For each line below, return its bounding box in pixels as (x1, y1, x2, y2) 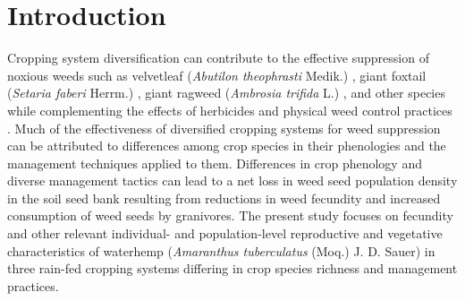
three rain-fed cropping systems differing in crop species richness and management (7, 259, 458, 278)
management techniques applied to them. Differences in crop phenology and (7, 153, 422, 172)
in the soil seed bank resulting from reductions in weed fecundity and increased (7, 188, 441, 207)
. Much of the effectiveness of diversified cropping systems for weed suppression (7, 118, 441, 137)
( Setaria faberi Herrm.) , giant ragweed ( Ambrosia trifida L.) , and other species (7, 83, 445, 102)
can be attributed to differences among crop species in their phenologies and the (7, 136, 446, 155)
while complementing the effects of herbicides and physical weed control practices (7, 100, 452, 119)
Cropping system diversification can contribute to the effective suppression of (7, 48, 429, 67)
